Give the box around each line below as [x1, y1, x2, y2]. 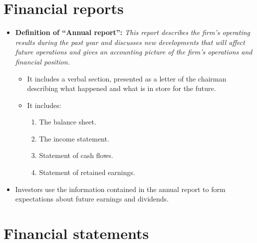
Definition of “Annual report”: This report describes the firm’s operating [15, 27, 251, 37]
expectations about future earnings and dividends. [15, 193, 169, 204]
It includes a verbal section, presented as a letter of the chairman [27, 73, 227, 83]
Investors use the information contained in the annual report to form [15, 183, 226, 194]
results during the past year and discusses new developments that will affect [15, 36, 245, 47]
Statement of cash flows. [39, 150, 113, 160]
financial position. [15, 56, 70, 66]
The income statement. [39, 133, 109, 143]
